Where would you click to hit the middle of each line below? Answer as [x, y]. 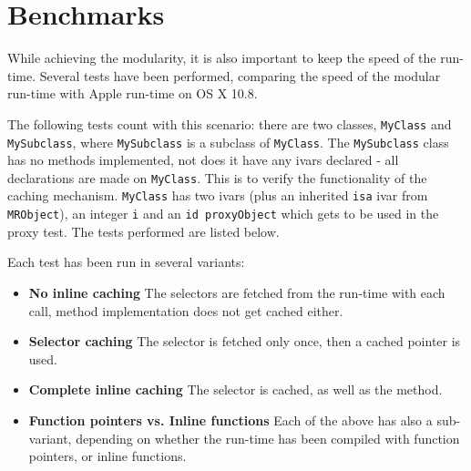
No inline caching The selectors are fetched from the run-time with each [237, 292]
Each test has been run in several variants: [126, 262]
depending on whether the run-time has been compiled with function [268, 438]
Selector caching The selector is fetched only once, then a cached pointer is [245, 341]
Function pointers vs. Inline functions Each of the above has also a [230, 420]
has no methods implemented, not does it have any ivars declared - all [203, 160]
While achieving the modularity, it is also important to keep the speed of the [222, 58]
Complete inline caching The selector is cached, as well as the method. [235, 389]
